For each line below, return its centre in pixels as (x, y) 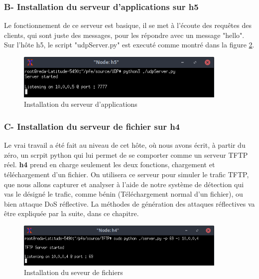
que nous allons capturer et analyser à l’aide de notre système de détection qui (124, 184)
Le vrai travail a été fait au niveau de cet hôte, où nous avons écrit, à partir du (125, 145)
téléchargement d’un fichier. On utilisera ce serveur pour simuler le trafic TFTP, (127, 174)
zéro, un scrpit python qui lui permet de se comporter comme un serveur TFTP (126, 154)
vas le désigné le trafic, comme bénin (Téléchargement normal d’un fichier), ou (124, 194)
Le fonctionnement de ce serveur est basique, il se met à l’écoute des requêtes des (128, 25)
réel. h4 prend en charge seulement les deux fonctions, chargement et (110, 164)
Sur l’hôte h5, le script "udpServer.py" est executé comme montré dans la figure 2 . (129, 45)
